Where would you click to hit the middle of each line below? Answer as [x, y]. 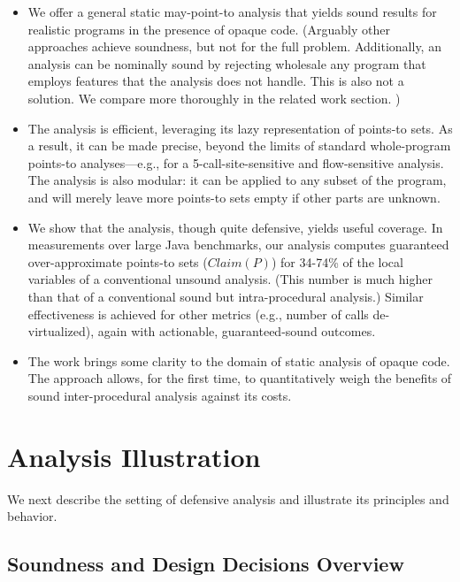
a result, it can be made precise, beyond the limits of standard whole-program [239, 145]
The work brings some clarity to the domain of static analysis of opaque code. [239, 360]
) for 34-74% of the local [337, 261]
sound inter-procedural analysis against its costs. [160, 395]
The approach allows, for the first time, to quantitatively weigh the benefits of [240, 378]
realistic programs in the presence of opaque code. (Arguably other [209, 29]
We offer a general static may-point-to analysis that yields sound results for [232, 11]
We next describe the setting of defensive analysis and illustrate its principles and [228, 498]
